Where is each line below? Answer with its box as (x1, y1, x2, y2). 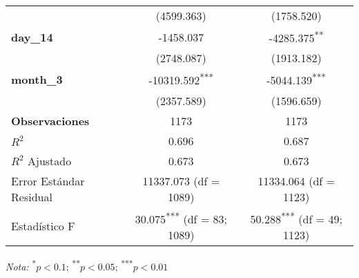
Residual (11, 188, 52, 205)
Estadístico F (11, 217, 75, 234)
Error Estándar (11, 172, 85, 189)
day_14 (11, 28, 53, 45)
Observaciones (11, 112, 90, 129)
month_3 (11, 71, 63, 87)
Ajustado (27, 152, 72, 169)
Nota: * (6, 257, 37, 273)
